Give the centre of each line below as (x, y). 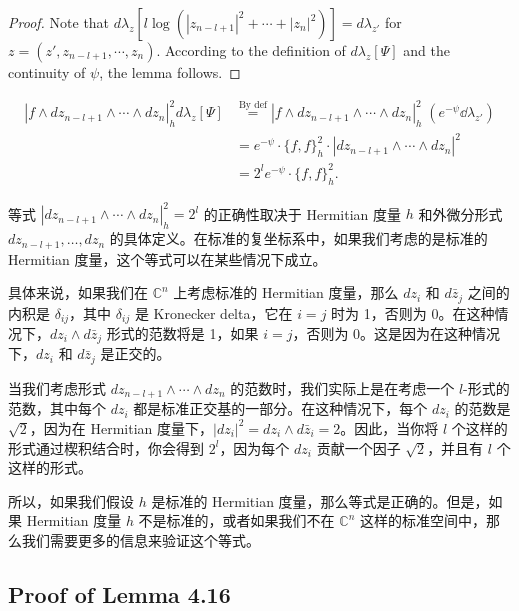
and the (426, 50)
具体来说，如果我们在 (78, 292)
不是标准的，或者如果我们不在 (236, 520)
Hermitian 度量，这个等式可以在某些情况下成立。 (167, 258)
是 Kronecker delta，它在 (213, 312)
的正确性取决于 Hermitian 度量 (302, 213)
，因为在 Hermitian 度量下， (121, 427)
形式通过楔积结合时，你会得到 (106, 447)
